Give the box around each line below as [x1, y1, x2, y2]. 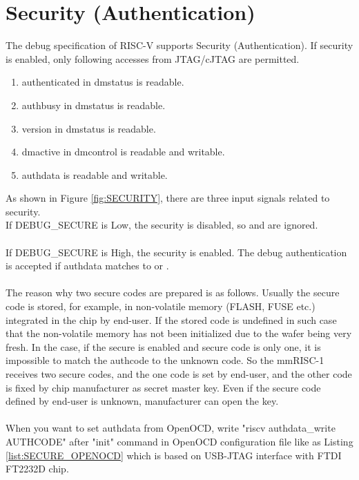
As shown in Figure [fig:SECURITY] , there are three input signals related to [6, 191, 330, 205]
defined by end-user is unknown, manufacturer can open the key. [6, 394, 279, 408]
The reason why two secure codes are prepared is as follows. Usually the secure [6, 285, 340, 300]
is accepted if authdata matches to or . [6, 258, 169, 273]
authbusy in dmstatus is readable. [21, 97, 166, 112]
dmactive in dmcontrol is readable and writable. [21, 144, 225, 159]
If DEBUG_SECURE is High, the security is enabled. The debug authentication [6, 244, 347, 259]
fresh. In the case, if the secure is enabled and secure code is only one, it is [6, 339, 321, 354]
